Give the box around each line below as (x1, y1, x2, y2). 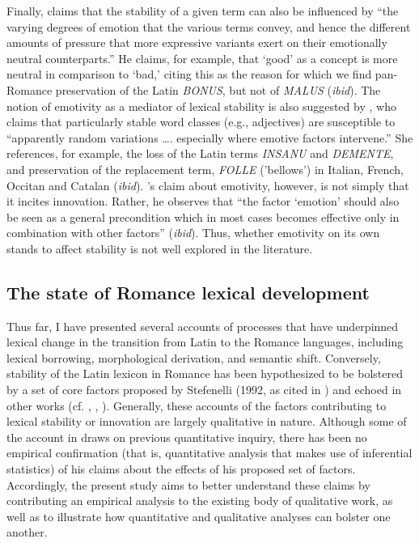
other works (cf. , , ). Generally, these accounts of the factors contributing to (6, 397, 387, 414)
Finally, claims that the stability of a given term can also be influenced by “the (6, 2, 399, 19)
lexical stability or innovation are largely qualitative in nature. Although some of (6, 413, 407, 430)
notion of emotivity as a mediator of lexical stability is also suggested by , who (6, 97, 396, 114)
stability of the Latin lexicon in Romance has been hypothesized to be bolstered (6, 365, 403, 382)
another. (6, 524, 48, 541)
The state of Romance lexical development (6, 279, 370, 304)
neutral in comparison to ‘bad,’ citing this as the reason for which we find (6, 66, 372, 83)
